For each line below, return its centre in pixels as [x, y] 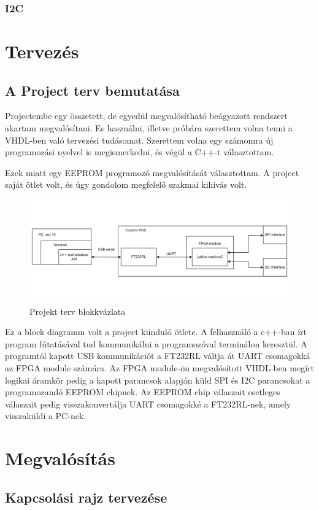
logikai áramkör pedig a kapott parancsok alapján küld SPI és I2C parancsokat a [158, 380]
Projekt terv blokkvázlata [78, 311]
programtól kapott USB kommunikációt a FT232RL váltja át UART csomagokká [158, 356]
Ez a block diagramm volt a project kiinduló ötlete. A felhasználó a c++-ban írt [156, 332]
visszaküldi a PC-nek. [46, 416]
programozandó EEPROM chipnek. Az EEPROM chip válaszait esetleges [143, 392]
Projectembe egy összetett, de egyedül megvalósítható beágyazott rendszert [146, 116]
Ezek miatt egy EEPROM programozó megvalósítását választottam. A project [152, 172]
